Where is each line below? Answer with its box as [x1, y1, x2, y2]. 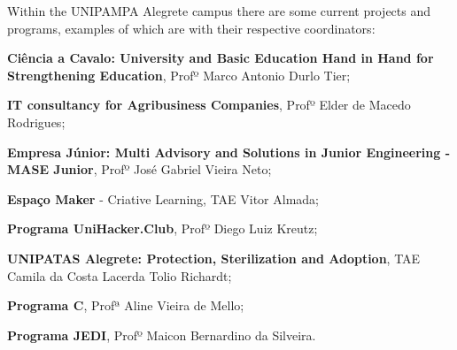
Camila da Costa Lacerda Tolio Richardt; [7, 266, 232, 285]
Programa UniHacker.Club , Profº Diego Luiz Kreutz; [7, 219, 318, 238]
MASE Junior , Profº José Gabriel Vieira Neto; [7, 160, 272, 179]
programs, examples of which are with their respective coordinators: [7, 19, 376, 37]
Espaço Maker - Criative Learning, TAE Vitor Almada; [7, 189, 319, 208]
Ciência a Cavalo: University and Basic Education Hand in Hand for [7, 49, 434, 67]
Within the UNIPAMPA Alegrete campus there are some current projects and [7, 2, 431, 19]
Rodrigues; [7, 112, 66, 131]
